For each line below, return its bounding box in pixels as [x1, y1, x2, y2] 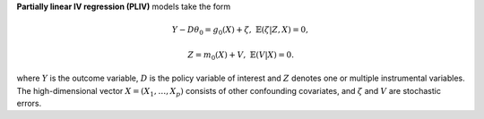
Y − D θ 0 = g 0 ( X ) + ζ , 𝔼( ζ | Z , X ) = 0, [171, 25, 309, 37]
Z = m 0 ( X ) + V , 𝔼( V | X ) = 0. [187, 49, 295, 62]
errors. [16, 98, 42, 109]
